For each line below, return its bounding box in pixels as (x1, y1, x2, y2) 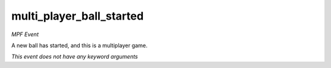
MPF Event (11, 31, 39, 38)
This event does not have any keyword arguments (11, 53, 138, 61)
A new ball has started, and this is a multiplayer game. (11, 42, 148, 49)
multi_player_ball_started (11, 9, 144, 23)
